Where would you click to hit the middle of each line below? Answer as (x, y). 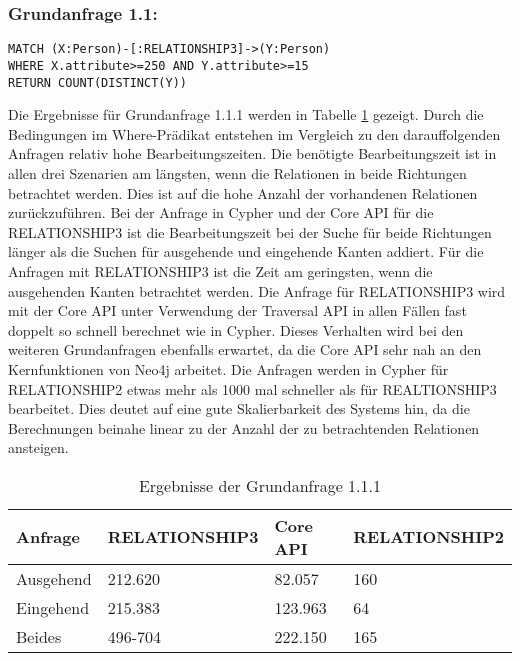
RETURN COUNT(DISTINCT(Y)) (97, 82)
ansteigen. (38, 447)
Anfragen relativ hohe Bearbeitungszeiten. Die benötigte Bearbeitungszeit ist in (252, 153)
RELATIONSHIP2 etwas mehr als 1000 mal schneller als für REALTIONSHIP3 (252, 388)
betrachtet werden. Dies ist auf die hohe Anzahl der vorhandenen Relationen (243, 192)
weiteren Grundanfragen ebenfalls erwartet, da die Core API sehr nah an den (245, 349)
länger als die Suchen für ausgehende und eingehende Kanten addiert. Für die (246, 251)
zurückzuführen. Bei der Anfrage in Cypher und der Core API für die (221, 212)
